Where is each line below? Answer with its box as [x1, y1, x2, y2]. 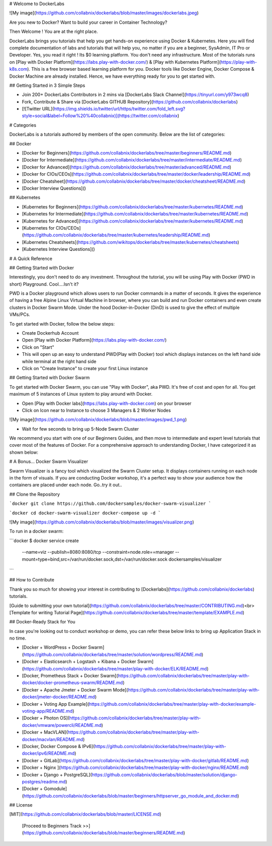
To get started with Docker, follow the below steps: [9, 321, 115, 327]
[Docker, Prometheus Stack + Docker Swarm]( [22, 673, 118, 679]
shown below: [9, 449, 39, 455]
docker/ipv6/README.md [22, 750, 75, 757]
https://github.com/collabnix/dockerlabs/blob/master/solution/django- [91, 771, 238, 777]
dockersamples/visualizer [168, 556, 222, 562]
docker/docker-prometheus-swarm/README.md [22, 679, 123, 686]
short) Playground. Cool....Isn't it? [9, 281, 79, 287]
